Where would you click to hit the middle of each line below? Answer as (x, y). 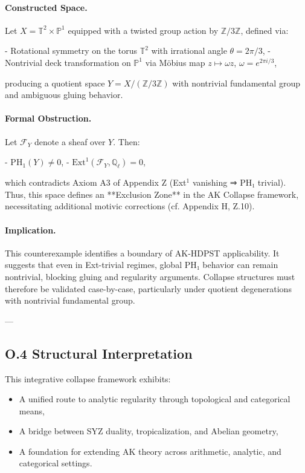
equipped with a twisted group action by (143, 30)
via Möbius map (175, 62)
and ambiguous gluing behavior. (64, 95)
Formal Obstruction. (48, 118)
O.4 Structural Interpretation (99, 353)
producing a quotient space (55, 83)
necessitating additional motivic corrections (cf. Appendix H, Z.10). (130, 206)
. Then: (127, 141)
